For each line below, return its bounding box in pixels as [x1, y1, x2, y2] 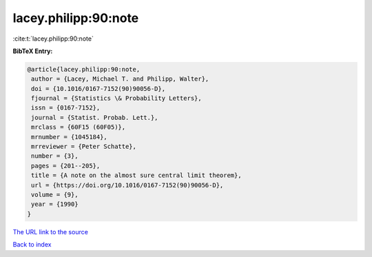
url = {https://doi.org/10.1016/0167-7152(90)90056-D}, [31, 181, 224, 189]
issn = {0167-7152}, [31, 104, 101, 112]
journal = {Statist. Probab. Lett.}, [31, 114, 158, 121]
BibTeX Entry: [12, 47, 53, 55]
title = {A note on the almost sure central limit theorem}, [31, 172, 242, 179]
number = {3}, [31, 152, 79, 160]
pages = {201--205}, [31, 162, 101, 169]
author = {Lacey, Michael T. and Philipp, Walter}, [31, 75, 209, 83]
